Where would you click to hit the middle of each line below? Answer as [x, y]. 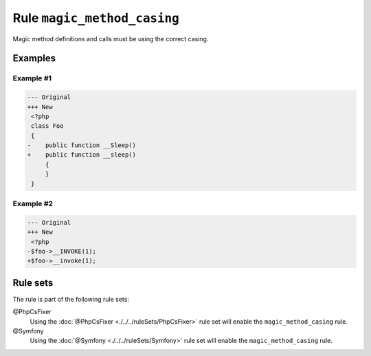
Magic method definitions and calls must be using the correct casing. [111, 38]
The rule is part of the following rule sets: [71, 299]
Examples [34, 58]
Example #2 [33, 203]
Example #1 [32, 78]
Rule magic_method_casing [96, 18]
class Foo [47, 126]
